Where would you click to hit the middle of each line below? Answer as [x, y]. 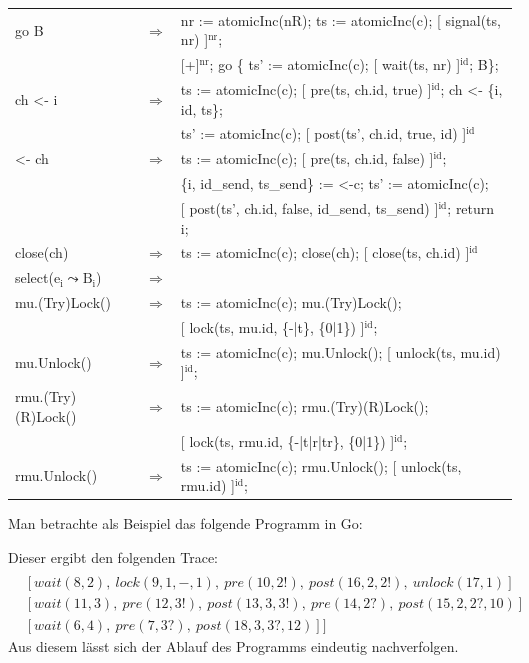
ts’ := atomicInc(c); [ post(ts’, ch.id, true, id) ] [323, 133]
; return [471, 208]
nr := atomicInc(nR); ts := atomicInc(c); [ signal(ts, [340, 19]
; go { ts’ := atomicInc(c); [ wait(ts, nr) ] [335, 64]
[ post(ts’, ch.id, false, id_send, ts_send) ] [309, 208]
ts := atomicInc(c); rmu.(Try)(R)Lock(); [304, 406]
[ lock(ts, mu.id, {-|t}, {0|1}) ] [272, 326]
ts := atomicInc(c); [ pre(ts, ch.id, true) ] [306, 89]
